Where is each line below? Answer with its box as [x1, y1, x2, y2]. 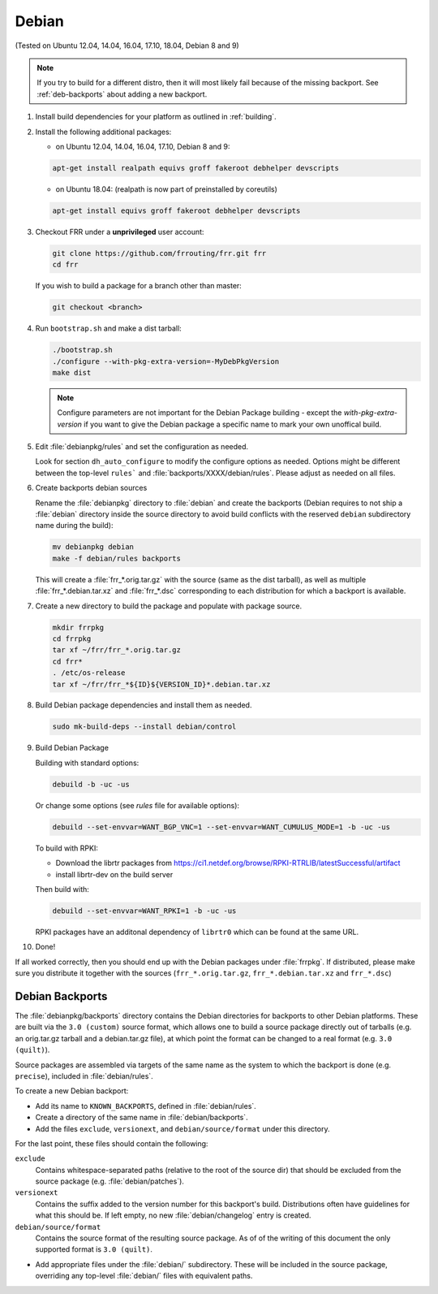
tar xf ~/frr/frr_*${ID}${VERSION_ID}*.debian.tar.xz [52, 679, 271, 689]
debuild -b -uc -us [52, 780, 130, 789]
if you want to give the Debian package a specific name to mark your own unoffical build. [84, 419, 381, 429]
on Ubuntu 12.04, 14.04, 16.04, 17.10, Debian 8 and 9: [55, 141, 230, 151]
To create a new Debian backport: [15, 1086, 129, 1096]
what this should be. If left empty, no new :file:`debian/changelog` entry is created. [35, 1210, 311, 1220]
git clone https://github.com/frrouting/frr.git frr [52, 249, 267, 258]
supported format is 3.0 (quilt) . [35, 1244, 153, 1254]
